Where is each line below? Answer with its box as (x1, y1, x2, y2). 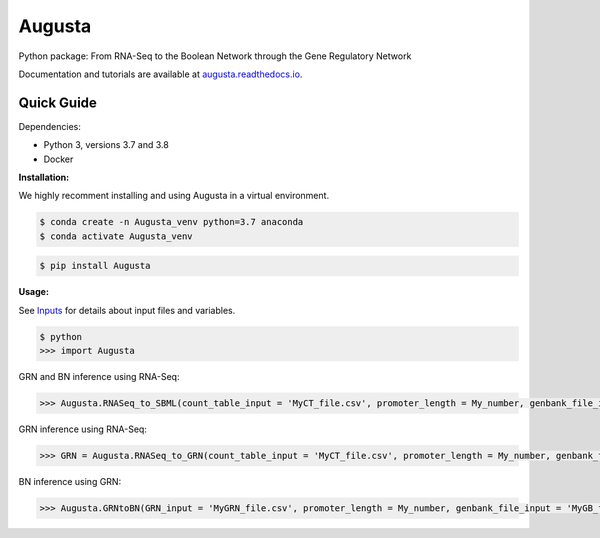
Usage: (18, 286, 50, 298)
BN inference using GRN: (18, 476, 122, 488)
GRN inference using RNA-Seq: (18, 423, 147, 435)
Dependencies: (18, 120, 82, 132)
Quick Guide (18, 94, 97, 111)
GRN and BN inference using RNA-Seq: (18, 371, 180, 383)
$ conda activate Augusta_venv (39, 230, 194, 242)
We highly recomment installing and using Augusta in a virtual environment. (18, 190, 330, 202)
